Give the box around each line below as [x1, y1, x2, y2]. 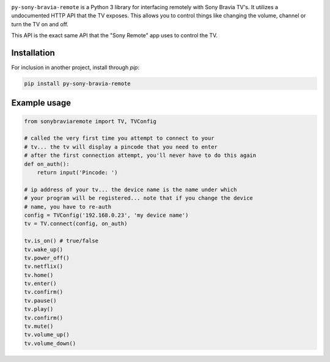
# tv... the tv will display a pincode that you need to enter [24, 143, 218, 150]
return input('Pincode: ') [37, 169, 119, 176]
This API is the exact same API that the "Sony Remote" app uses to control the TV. [11, 32, 218, 39]
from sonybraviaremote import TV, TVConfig [24, 118, 157, 125]
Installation [11, 48, 55, 58]
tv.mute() [24, 323, 54, 330]
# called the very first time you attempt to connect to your [24, 135, 215, 142]
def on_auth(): [24, 161, 70, 167]
